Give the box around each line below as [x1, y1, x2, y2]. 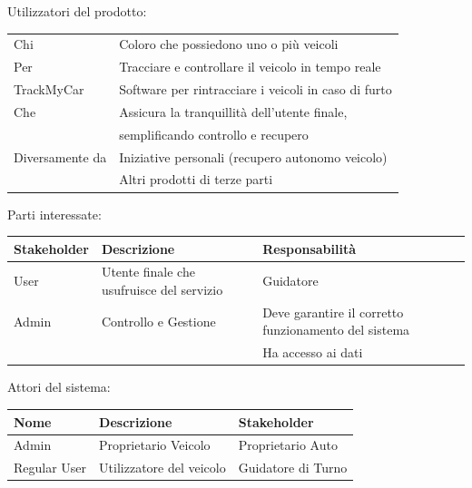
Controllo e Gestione [101, 311, 216, 330]
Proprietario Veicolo [99, 435, 211, 454]
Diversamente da [14, 147, 107, 166]
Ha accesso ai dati [262, 343, 363, 362]
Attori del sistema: [7, 377, 111, 396]
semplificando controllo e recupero [119, 124, 309, 143]
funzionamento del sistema [262, 320, 410, 339]
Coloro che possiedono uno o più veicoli [119, 34, 339, 54]
